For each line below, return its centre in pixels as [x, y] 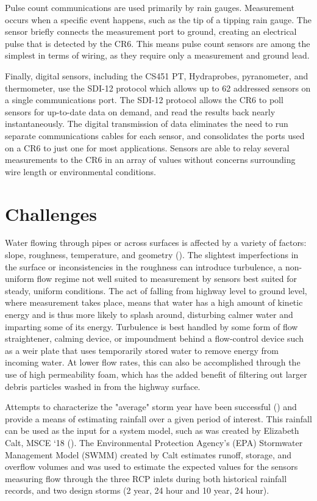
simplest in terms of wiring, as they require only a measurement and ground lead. [157, 55]
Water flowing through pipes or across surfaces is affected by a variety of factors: [156, 243]
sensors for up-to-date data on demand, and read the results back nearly [140, 111]
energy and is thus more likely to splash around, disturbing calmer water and [149, 314]
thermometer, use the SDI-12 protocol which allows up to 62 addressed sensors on [158, 88]
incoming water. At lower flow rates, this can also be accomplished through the [153, 362]
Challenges [51, 213]
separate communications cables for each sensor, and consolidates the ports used [155, 135]
